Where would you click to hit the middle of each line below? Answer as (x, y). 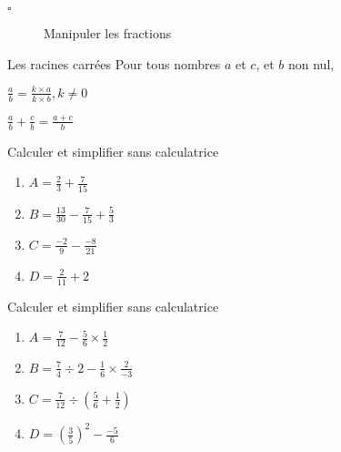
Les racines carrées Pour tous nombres (114, 63)
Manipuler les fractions (108, 33)
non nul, (311, 63)
